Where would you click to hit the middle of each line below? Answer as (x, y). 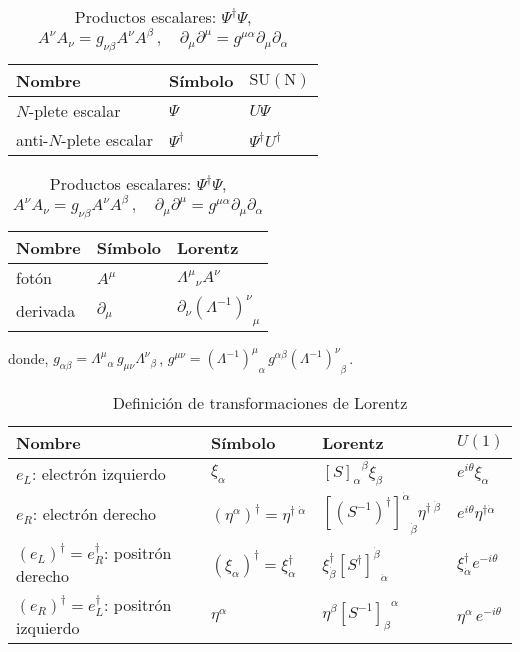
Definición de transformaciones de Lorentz (260, 402)
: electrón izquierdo (98, 473)
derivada (46, 311)
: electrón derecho (94, 514)
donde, (28, 357)
